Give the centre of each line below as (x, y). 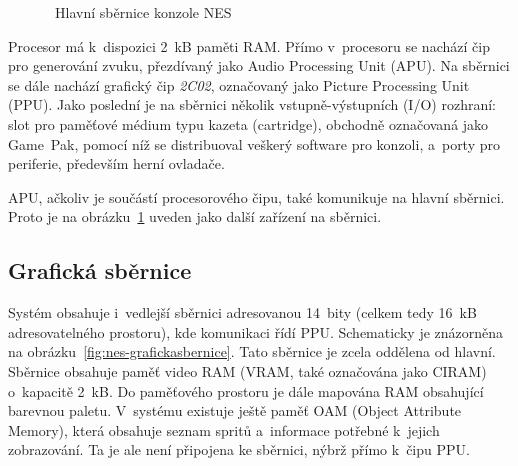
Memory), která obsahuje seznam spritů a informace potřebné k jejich (224, 429)
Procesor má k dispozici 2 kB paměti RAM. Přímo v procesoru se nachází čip (249, 45)
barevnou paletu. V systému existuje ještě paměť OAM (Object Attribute (235, 410)
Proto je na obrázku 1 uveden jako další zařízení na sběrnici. (195, 216)
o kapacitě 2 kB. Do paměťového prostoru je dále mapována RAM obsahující (246, 390)
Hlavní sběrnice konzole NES (143, 12)
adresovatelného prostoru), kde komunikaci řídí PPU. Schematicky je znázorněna (256, 331)
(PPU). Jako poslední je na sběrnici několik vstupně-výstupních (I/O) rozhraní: (252, 104)
